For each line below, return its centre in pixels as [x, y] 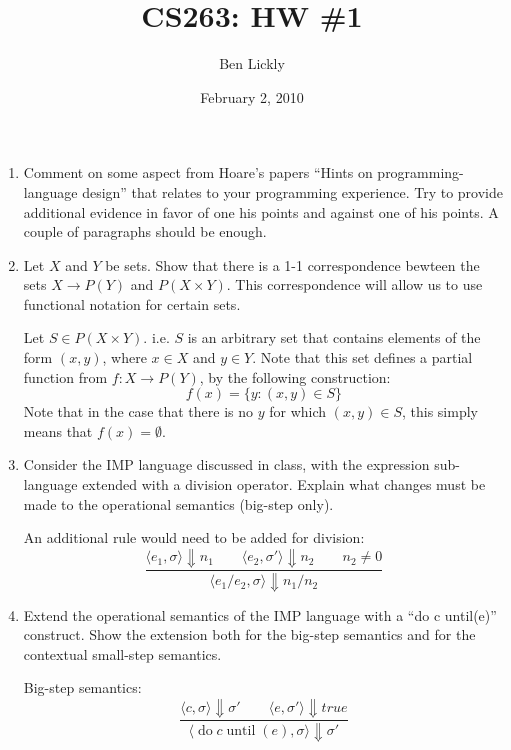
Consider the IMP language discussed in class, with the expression [226, 464]
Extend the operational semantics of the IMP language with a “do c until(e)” [260, 614]
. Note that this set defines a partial [362, 357]
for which [298, 411]
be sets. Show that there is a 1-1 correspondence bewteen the [292, 264]
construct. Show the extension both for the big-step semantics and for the [249, 634]
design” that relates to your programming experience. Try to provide [292, 191]
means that [58, 430]
